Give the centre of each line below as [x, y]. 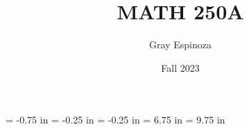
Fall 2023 [180, 67]
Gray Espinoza [180, 44]
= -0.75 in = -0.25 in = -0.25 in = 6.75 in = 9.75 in [115, 120]
